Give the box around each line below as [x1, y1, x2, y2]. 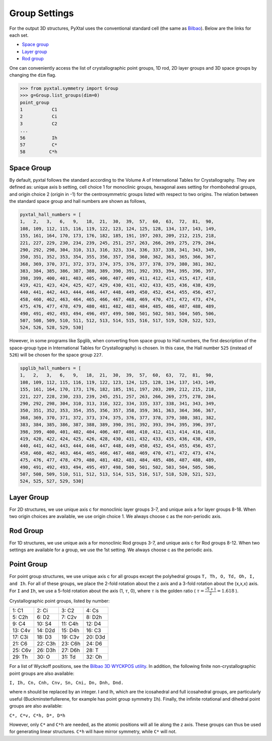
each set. [9, 32, 29, 38]
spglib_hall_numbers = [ [20, 365, 82, 371]
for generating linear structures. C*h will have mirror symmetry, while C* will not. [9, 728, 177, 734]
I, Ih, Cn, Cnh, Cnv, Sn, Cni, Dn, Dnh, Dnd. [9, 679, 124, 685]
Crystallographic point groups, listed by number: [9, 598, 110, 604]
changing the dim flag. [9, 72, 56, 78]
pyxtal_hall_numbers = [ [20, 212, 82, 218]
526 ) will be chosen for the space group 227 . [9, 352, 103, 358]
